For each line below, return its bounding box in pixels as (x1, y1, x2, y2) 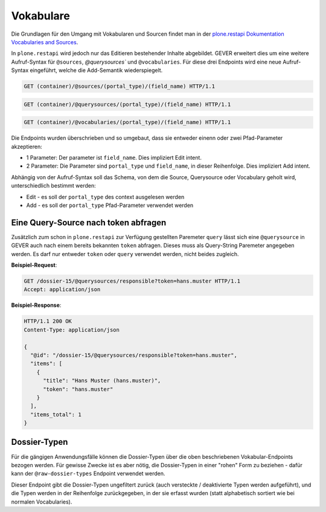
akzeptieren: (11, 143, 42, 150)
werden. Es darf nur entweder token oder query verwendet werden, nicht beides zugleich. (11, 250, 239, 257)
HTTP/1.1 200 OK (24, 318, 72, 325)
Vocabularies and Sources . (11, 38, 78, 45)
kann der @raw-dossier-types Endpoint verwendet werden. (11, 470, 165, 478)
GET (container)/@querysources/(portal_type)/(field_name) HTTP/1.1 (24, 100, 231, 108)
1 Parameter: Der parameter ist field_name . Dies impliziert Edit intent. (26, 154, 202, 162)
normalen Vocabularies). (11, 498, 72, 505)
